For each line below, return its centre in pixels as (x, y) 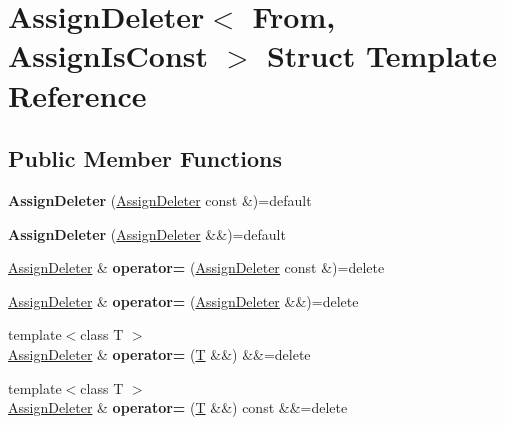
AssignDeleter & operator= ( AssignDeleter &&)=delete (183, 300)
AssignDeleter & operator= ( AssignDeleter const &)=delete (196, 267)
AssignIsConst (108, 55)
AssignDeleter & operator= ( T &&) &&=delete (159, 353)
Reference (77, 94)
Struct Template (382, 55)
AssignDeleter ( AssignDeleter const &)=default (160, 199)
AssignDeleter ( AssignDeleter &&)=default (147, 233)
